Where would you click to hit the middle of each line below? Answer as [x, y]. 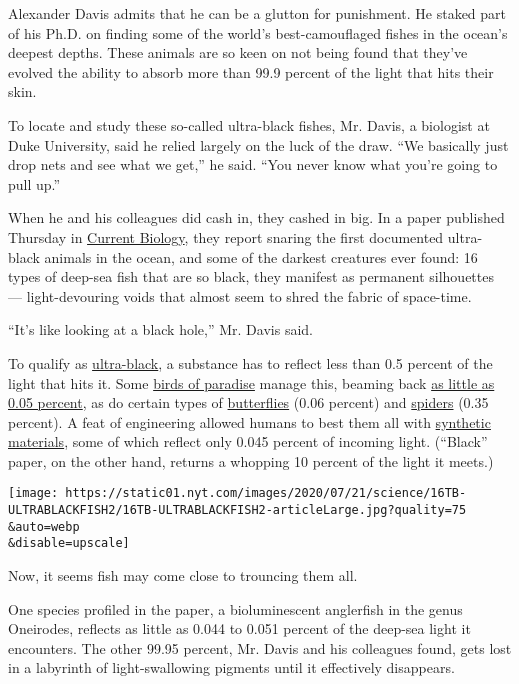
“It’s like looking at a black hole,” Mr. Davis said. [160, 329]
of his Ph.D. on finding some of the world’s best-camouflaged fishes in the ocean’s [258, 32]
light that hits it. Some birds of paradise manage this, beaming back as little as [251, 382]
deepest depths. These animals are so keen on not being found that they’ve [238, 52]
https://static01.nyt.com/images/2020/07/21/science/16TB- [266, 493]
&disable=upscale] [69, 543]
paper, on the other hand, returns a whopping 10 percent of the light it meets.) [251, 460]
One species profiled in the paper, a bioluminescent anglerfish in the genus [235, 608]
